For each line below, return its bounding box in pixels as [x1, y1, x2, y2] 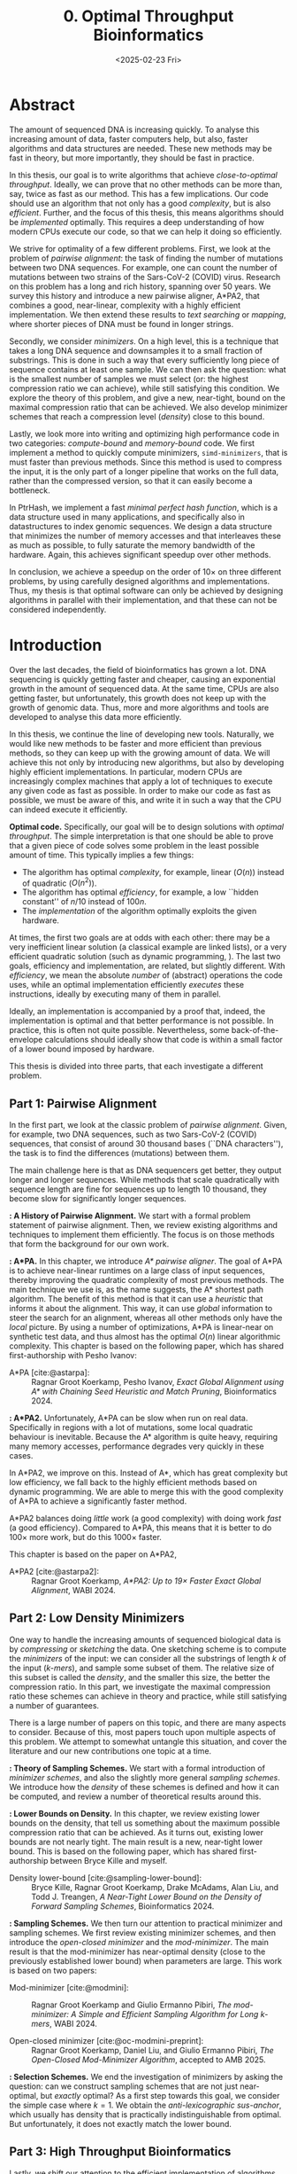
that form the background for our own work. [9, 1239, 170, 1249]
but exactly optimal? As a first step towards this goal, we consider [40, 2090, 280, 2100]
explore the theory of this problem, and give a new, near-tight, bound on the [9, 392, 286, 403]
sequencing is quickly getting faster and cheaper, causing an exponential [9, 674, 276, 684]
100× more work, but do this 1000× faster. [9, 1532, 162, 1543]
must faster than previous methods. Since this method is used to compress [9, 457, 283, 467]
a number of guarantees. [9, 1700, 100, 1710]
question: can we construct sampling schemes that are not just [9, 2081, 239, 2092]
